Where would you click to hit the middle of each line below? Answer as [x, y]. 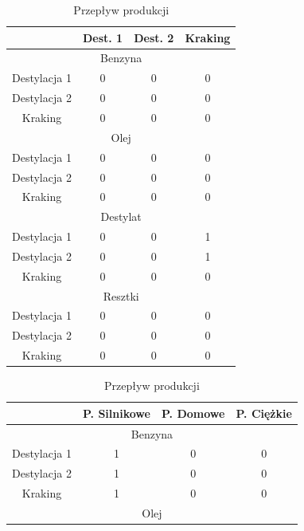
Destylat [121, 216]
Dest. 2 [154, 37]
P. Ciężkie [264, 413]
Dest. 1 [103, 37]
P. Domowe [193, 413]
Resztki [121, 295]
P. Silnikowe [116, 413]
